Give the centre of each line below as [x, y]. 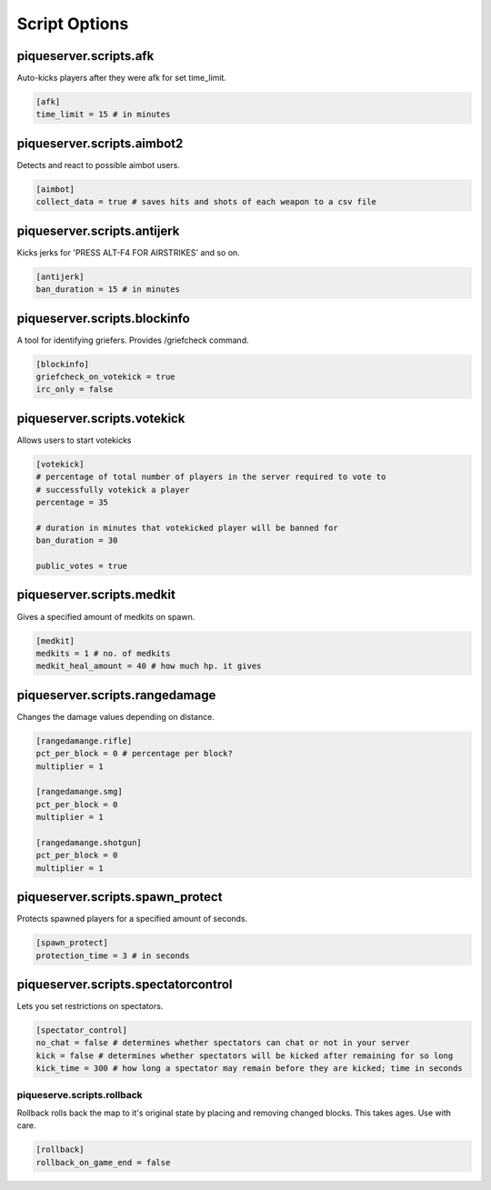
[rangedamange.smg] [79, 792]
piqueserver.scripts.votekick [101, 418]
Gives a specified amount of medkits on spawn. [106, 616]
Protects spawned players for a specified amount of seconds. [132, 919]
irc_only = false [75, 390]
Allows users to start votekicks [74, 440]
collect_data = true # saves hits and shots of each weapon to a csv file [206, 202]
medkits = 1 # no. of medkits [103, 653]
